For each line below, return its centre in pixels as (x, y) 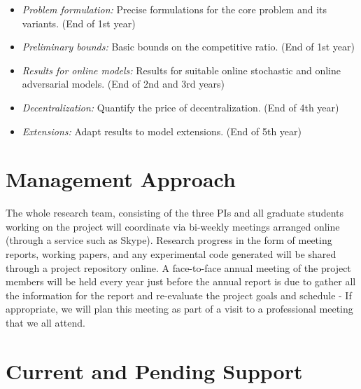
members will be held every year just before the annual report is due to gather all (181, 281)
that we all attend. (45, 323)
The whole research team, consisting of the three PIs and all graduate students (175, 213)
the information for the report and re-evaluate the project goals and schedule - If (179, 295)
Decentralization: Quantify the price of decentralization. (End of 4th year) (180, 107)
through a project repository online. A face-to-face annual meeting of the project (178, 267)
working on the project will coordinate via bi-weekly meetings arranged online (173, 226)
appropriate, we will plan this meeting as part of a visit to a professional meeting (179, 309)
